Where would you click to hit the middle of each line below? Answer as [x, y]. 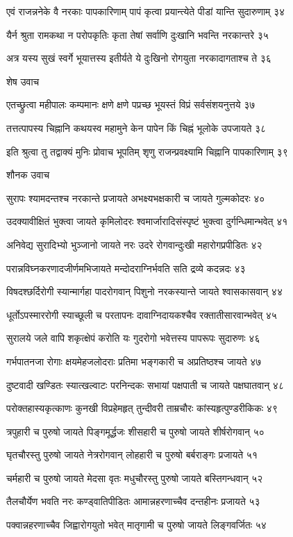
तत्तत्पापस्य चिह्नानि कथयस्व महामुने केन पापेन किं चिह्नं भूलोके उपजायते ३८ [136, 127]
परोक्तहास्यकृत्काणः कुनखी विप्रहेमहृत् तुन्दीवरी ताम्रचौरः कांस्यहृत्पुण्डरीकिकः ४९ [142, 408]
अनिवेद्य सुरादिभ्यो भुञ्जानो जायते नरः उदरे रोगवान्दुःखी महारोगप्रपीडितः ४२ [134, 244]
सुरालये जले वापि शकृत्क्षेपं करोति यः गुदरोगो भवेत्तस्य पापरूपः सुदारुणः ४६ [133, 338]
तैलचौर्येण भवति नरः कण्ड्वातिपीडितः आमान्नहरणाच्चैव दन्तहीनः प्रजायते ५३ [133, 501]
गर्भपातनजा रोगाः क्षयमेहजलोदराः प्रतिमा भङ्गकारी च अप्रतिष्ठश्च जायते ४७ [134, 361]
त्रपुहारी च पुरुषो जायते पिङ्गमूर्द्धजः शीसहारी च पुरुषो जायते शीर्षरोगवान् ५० [135, 431]
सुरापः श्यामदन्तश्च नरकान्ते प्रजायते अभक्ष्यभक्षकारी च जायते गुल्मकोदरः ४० [136, 198]
